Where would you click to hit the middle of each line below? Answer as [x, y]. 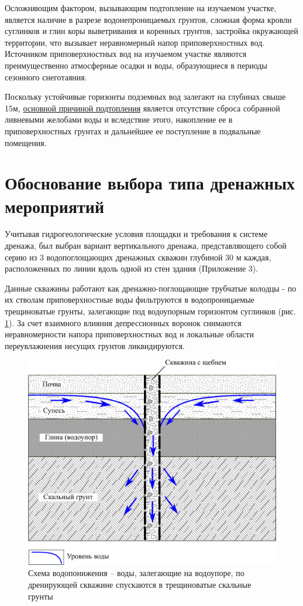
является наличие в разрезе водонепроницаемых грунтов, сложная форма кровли [148, 19]
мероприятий [55, 206]
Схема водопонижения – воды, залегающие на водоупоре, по [136, 573]
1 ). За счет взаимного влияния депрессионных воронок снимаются [123, 322]
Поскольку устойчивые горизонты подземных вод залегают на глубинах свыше [145, 97]
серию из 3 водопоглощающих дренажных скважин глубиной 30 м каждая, [138, 257]
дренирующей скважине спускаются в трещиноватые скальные [140, 585]
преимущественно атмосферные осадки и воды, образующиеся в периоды [136, 65]
